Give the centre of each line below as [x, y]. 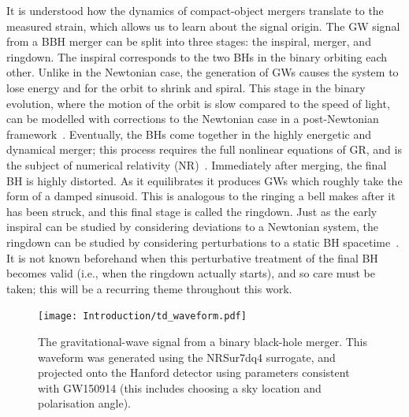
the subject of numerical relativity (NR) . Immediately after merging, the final [197, 164]
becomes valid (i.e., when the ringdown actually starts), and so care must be [191, 273]
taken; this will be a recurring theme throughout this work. [149, 288]
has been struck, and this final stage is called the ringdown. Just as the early [192, 211]
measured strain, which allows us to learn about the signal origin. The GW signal [203, 26]
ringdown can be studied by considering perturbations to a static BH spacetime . [203, 242]
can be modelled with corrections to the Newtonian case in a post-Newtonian [193, 119]
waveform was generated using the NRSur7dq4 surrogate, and [187, 357]
